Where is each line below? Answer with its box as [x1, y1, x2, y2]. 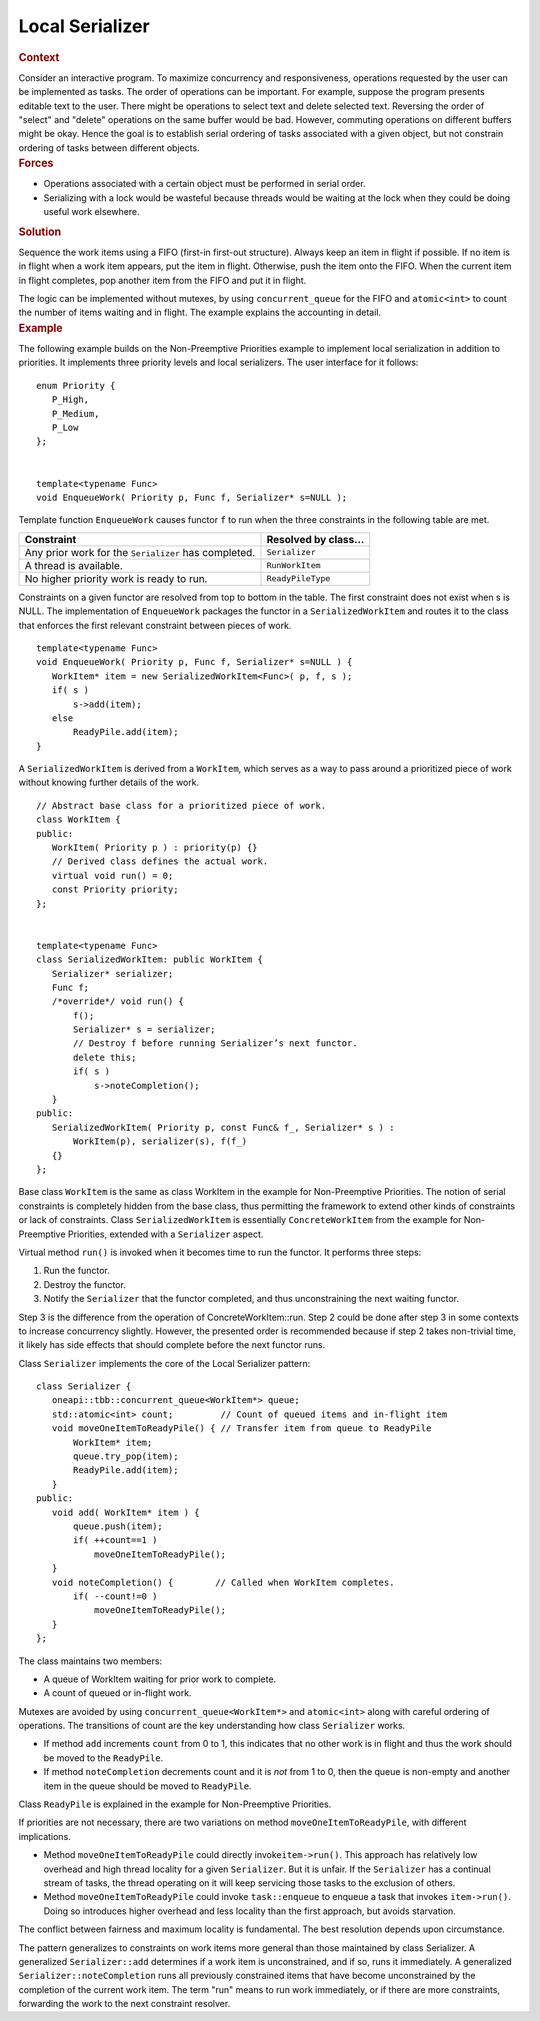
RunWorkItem [266, 560, 321, 571]
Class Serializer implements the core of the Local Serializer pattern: [18, 1357, 311, 1369]
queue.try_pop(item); [73, 1451, 179, 1462]
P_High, [51, 394, 90, 405]
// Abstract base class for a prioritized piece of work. [36, 800, 327, 811]
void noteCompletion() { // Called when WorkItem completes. [51, 1576, 395, 1588]
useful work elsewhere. [43, 206, 140, 218]
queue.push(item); [73, 1520, 164, 1532]
